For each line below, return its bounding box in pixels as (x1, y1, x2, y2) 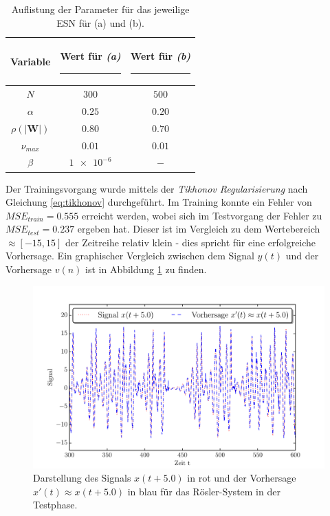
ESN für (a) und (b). (56, 15, 145, 30)
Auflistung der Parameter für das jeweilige (11, 2, 190, 16)
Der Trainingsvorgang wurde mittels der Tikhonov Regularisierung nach (5, 181, 308, 195)
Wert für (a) (60, 49, 121, 63)
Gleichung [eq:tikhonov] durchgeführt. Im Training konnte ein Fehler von (5, 195, 312, 209)
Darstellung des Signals (33, 471, 131, 485)
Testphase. (33, 497, 78, 512)
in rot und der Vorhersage (187, 471, 296, 485)
